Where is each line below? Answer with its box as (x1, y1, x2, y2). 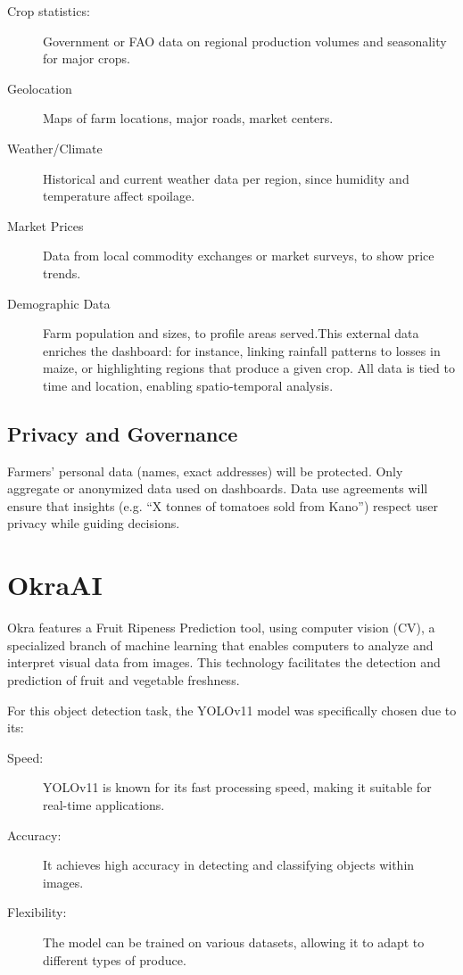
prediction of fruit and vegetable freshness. (7, 670, 240, 689)
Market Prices (7, 216, 84, 235)
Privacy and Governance (7, 419, 238, 447)
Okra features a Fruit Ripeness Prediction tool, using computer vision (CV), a (7, 618, 435, 637)
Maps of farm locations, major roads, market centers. (43, 109, 334, 128)
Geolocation (7, 78, 72, 97)
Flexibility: (7, 903, 67, 921)
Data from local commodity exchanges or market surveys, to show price (43, 246, 434, 265)
